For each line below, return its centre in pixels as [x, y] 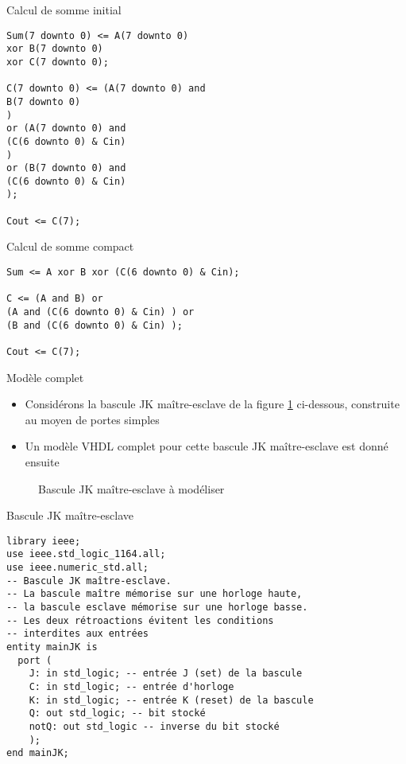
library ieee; [44, 541]
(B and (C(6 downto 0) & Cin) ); [95, 325]
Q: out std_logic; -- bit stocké [117, 713]
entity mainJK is [52, 647]
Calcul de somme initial [64, 10]
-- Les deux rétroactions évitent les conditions [140, 620]
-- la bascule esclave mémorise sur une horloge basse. [157, 608]
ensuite [42, 462]
